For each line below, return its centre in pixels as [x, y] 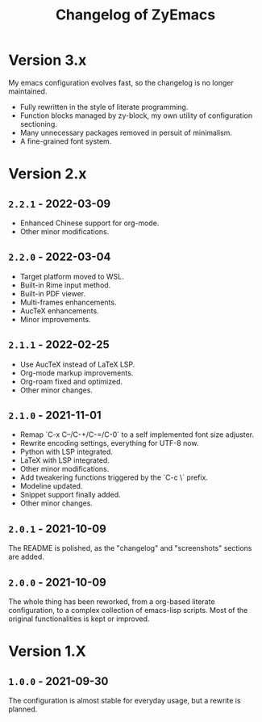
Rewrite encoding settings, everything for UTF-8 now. [109, 443]
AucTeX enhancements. [59, 311]
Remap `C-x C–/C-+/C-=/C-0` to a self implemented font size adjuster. [137, 434]
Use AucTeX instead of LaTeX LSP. [77, 364]
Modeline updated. [51, 486]
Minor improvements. [55, 319]
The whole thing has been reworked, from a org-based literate [112, 602]
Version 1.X [47, 651]
